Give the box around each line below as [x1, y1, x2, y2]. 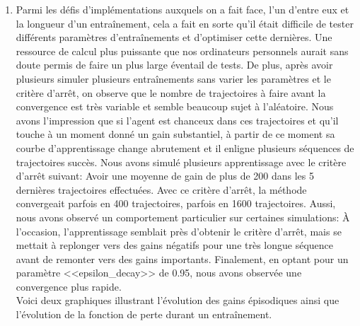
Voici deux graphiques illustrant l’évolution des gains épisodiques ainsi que [16, 293, 339, 308]
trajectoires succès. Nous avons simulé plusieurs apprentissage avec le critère [16, 154, 347, 169]
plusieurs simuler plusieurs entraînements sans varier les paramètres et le [16, 71, 331, 86]
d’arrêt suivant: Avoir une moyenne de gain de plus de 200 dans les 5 [16, 168, 314, 183]
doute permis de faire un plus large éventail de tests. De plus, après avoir [16, 57, 333, 72]
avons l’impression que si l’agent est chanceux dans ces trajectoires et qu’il [16, 112, 339, 127]
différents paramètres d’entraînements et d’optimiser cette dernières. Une [16, 30, 332, 45]
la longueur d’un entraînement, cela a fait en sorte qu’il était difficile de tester [16, 16, 354, 30]
